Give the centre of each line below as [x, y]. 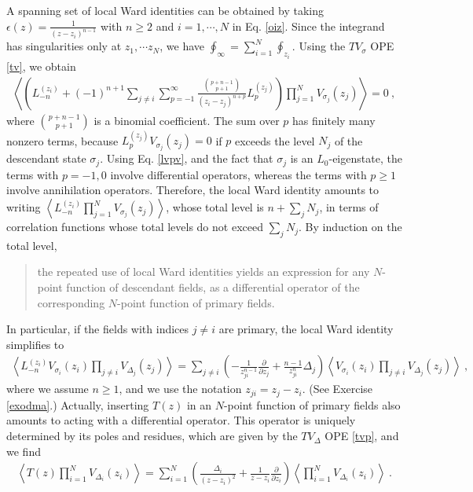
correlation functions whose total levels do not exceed [135, 227]
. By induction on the [350, 227]
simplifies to [35, 344]
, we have [182, 46]
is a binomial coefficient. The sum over [187, 120]
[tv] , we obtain [41, 66]
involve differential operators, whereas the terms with [238, 174]
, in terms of [349, 207]
